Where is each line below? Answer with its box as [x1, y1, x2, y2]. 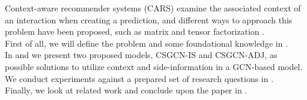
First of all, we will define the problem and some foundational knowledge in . [5, 37, 288, 49]
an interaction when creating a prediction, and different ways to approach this [5, 13, 293, 26]
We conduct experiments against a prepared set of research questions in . [5, 72, 274, 84]
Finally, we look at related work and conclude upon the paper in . [5, 84, 248, 96]
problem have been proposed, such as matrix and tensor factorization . [5, 25, 265, 38]
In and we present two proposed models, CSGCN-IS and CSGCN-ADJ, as [5, 49, 278, 61]
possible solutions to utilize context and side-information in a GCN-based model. [5, 60, 303, 72]
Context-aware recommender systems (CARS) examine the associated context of [5, 2, 301, 14]
